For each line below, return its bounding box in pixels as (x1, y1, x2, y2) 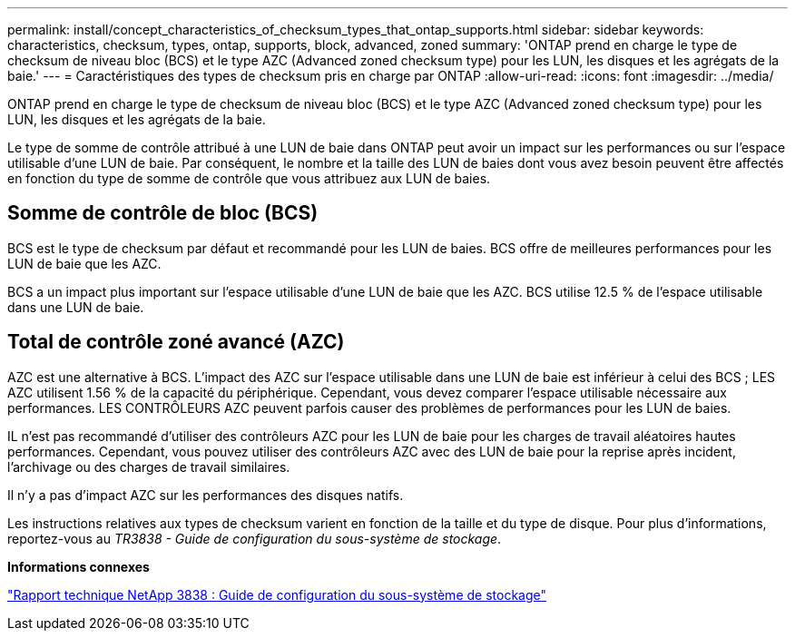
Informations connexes (7, 558, 150, 574)
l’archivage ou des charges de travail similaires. (7, 458, 290, 475)
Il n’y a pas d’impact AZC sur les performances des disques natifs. (7, 486, 404, 503)
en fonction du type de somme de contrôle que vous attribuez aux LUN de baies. (7, 171, 491, 186)
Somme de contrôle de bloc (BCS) (7, 201, 319, 225)
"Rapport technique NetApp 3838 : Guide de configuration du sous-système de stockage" (7, 586, 546, 603)
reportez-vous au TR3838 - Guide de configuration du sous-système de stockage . (7, 530, 502, 546)
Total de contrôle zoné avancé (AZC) (7, 330, 345, 354)
